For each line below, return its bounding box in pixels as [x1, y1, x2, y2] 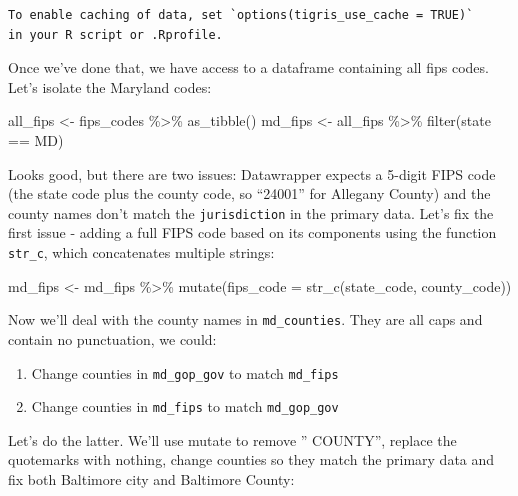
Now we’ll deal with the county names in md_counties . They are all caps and [8, 309, 483, 330]
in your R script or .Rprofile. [8, 27, 223, 42]
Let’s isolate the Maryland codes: [8, 76, 212, 97]
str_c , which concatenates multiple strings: [8, 242, 275, 262]
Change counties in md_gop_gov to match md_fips [31, 362, 339, 383]
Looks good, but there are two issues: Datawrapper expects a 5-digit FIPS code [8, 163, 496, 184]
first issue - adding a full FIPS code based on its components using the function [8, 222, 497, 243]
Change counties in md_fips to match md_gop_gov [31, 396, 339, 417]
